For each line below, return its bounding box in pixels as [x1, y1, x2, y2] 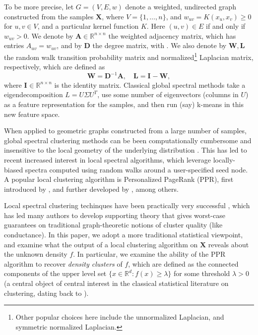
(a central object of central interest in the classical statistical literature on [4, 278, 229, 288]
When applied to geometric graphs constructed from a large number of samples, [4, 125, 247, 136]
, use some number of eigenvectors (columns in [97, 89, 239, 100]
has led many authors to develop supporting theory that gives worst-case [4, 210, 225, 220]
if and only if [206, 21, 246, 31]
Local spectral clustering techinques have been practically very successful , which [4, 200, 250, 211]
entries [4, 40, 24, 51]
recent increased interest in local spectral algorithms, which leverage [4, 154, 211, 165]
